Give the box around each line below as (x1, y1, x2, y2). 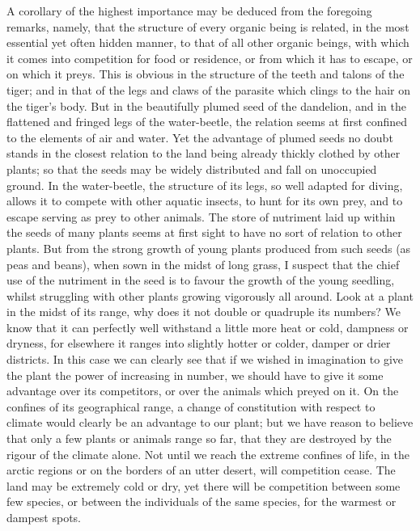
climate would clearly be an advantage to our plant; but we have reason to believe (6, 414, 414, 431)
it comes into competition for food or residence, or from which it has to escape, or (6, 49, 413, 66)
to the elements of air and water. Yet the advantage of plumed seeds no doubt (6, 129, 393, 145)
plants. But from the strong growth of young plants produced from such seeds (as (6, 239, 411, 256)
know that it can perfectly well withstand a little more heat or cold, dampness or (6, 318, 409, 335)
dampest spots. (6, 509, 82, 525)
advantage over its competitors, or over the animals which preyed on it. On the (6, 382, 399, 399)
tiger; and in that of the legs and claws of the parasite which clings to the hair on (6, 81, 410, 98)
